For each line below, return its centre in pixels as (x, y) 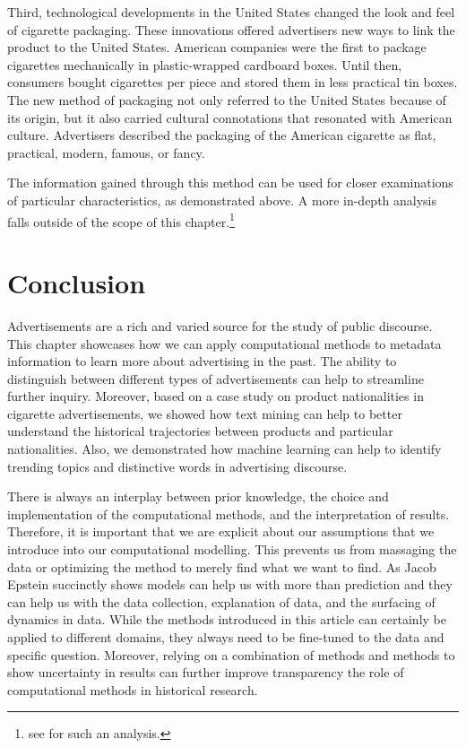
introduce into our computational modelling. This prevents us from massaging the (232, 549)
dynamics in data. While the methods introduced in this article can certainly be (227, 619)
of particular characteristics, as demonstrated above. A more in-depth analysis (222, 200)
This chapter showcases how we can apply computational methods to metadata (224, 343)
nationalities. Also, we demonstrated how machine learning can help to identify (224, 449)
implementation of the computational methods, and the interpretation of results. (229, 513)
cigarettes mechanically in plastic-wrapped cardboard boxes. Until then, (205, 64)
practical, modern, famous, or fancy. (106, 152)
